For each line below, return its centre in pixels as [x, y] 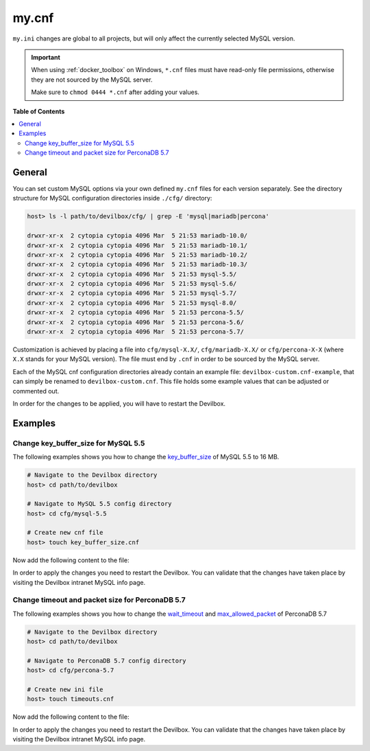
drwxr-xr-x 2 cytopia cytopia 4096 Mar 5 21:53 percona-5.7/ [136, 332]
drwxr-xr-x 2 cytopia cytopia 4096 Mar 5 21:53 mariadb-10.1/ [137, 245]
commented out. [36, 391]
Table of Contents [39, 111]
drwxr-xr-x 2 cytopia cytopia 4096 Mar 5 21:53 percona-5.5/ [136, 313]
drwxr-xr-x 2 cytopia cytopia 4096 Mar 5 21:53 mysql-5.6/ [132, 284]
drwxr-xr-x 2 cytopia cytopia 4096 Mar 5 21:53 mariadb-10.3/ [137, 265]
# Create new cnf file [65, 533]
